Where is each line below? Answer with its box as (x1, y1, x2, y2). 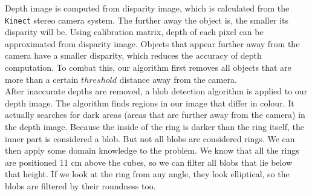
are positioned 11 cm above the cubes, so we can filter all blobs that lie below (5, 155, 293, 168)
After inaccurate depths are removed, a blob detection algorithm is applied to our (5, 85, 308, 97)
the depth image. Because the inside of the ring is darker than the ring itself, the (5, 120, 304, 132)
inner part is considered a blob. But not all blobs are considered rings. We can (5, 132, 295, 145)
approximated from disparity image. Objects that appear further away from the (5, 37, 300, 50)
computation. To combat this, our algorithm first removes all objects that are (5, 61, 291, 74)
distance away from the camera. (119, 73, 237, 85)
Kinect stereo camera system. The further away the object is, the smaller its (5, 13, 288, 26)
